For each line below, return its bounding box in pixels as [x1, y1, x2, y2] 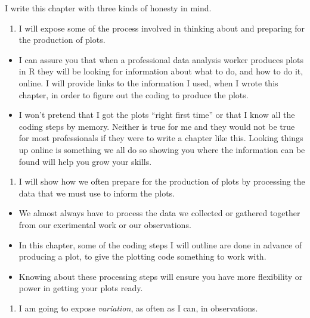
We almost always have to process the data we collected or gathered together [18, 207, 300, 219]
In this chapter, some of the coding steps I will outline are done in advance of [18, 238, 302, 251]
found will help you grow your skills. [18, 155, 152, 167]
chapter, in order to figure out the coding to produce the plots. [18, 88, 249, 101]
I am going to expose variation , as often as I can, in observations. [18, 301, 258, 314]
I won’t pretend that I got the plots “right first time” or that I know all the [18, 108, 295, 121]
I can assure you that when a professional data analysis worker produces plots [18, 53, 303, 66]
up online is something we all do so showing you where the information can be [18, 143, 305, 155]
